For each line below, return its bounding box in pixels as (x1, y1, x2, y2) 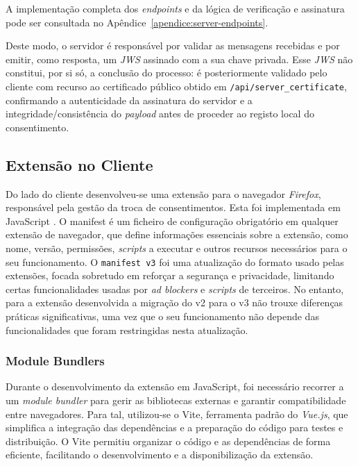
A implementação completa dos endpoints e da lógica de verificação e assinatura (6, 1, 345, 15)
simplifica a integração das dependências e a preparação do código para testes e (6, 420, 343, 435)
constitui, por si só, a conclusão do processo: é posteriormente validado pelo (6, 65, 327, 80)
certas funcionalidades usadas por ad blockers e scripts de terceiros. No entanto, (6, 281, 344, 296)
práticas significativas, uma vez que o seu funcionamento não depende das (6, 309, 319, 324)
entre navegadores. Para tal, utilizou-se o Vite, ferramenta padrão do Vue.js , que (6, 406, 348, 421)
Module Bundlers (6, 352, 105, 369)
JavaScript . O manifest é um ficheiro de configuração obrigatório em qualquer (6, 213, 339, 228)
